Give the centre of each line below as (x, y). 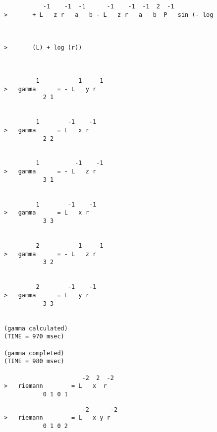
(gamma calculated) (36, 328)
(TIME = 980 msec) (34, 361)
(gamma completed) (34, 353)
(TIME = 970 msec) (34, 337)
